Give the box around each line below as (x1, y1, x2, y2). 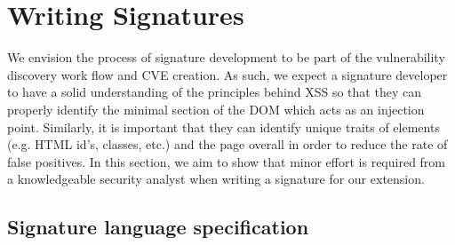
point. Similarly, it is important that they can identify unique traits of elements (7, 117, 440, 136)
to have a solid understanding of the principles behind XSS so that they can (7, 83, 421, 101)
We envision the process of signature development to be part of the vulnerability (7, 48, 445, 67)
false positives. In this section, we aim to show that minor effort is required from (7, 152, 446, 170)
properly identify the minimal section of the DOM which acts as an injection (7, 99, 425, 118)
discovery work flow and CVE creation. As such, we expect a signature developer (7, 65, 448, 83)
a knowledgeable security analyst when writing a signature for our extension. (7, 170, 425, 188)
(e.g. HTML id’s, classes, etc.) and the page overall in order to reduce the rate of (7, 135, 448, 154)
